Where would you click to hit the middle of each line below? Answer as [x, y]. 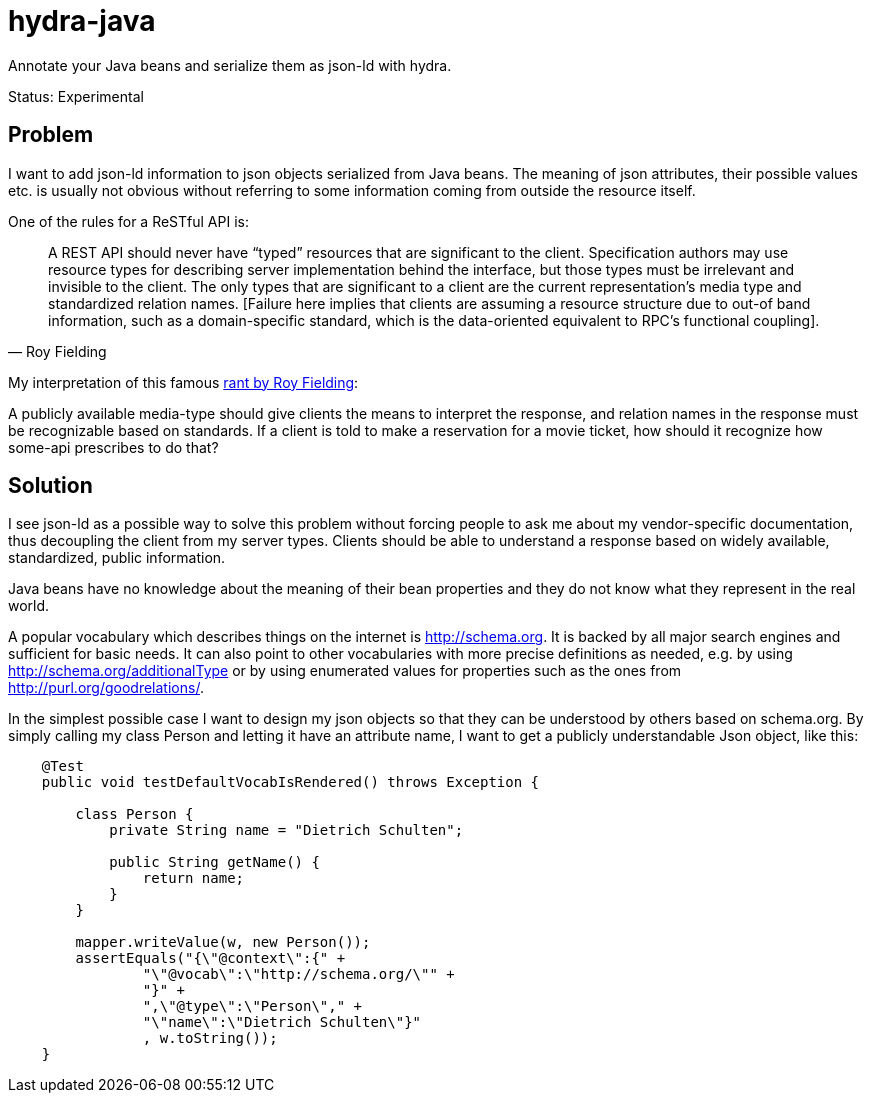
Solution [50, 486]
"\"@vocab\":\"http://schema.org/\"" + [298, 974]
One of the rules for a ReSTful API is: [128, 221]
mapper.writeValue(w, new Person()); [223, 942]
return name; [193, 878]
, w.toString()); [210, 1038]
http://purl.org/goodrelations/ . [106, 688]
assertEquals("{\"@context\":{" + [210, 958]
